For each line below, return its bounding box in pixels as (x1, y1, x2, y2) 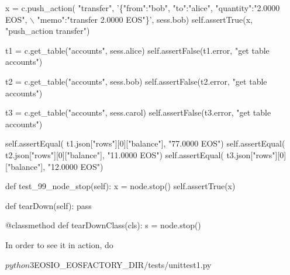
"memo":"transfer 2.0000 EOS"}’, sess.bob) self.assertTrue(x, (37, 13, 253, 25)
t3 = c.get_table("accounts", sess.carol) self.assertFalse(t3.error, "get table (5, 106, 271, 119)
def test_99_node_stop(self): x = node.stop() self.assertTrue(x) (5, 180, 236, 192)
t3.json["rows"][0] (226, 148, 286, 161)
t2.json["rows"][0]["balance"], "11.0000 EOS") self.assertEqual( (5, 148, 224, 161)
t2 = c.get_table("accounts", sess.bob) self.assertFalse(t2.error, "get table (5, 75, 267, 87)
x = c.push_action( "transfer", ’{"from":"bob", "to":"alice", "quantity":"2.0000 (5, 2, 280, 13)
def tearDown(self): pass (5, 199, 92, 211)
